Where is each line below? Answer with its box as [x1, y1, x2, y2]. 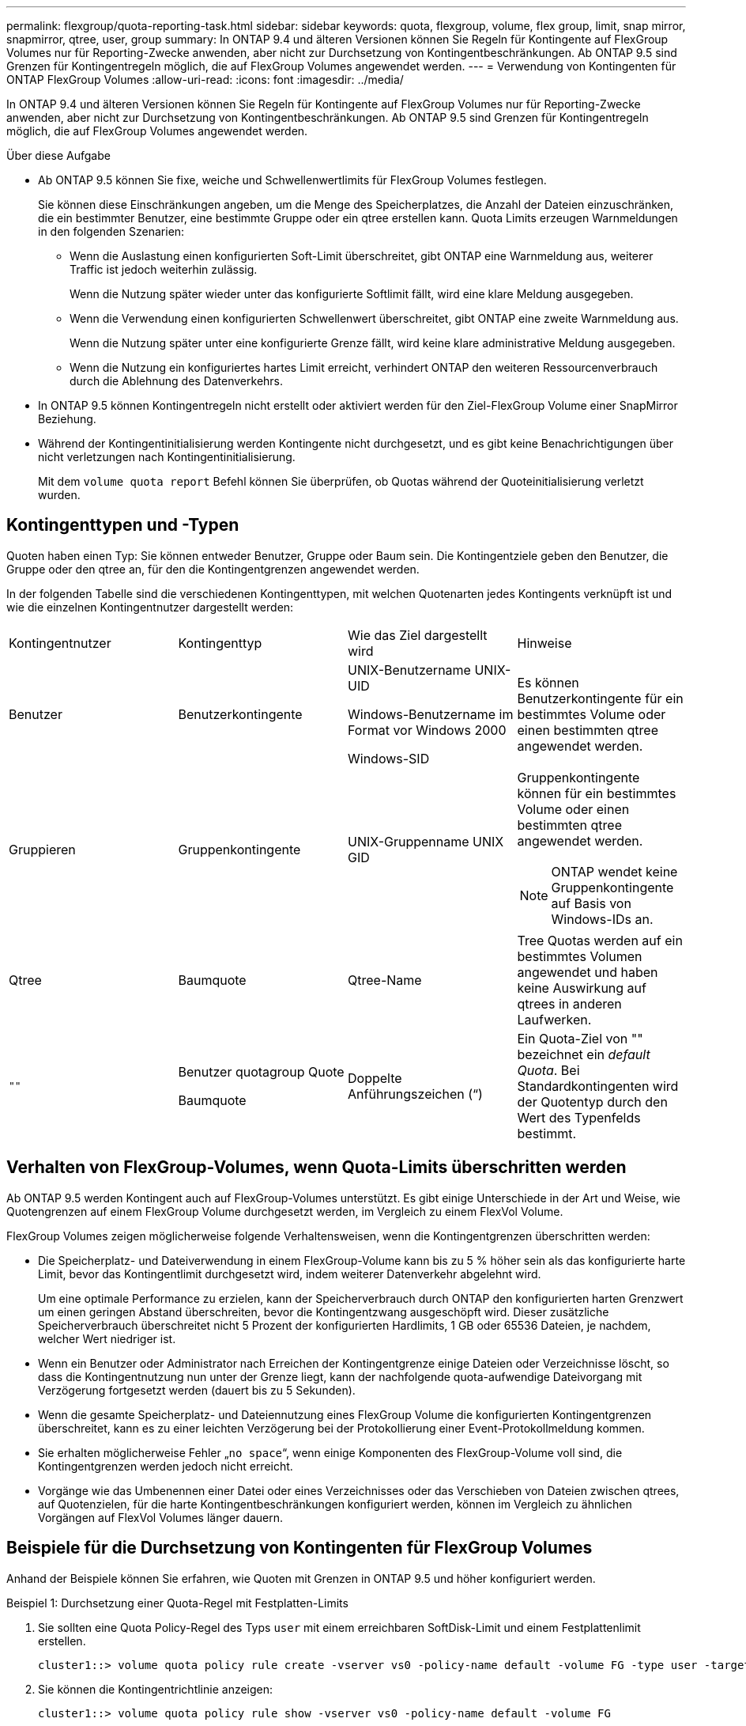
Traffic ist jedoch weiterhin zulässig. [70, 263, 258, 276]
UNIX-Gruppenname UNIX [348, 833, 504, 850]
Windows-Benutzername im [348, 706, 514, 722]
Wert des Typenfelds [517, 1109, 641, 1126]
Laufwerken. [517, 1011, 592, 1028]
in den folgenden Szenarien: [38, 225, 185, 238]
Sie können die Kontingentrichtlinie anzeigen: [38, 1682, 273, 1696]
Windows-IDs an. [551, 910, 654, 927]
